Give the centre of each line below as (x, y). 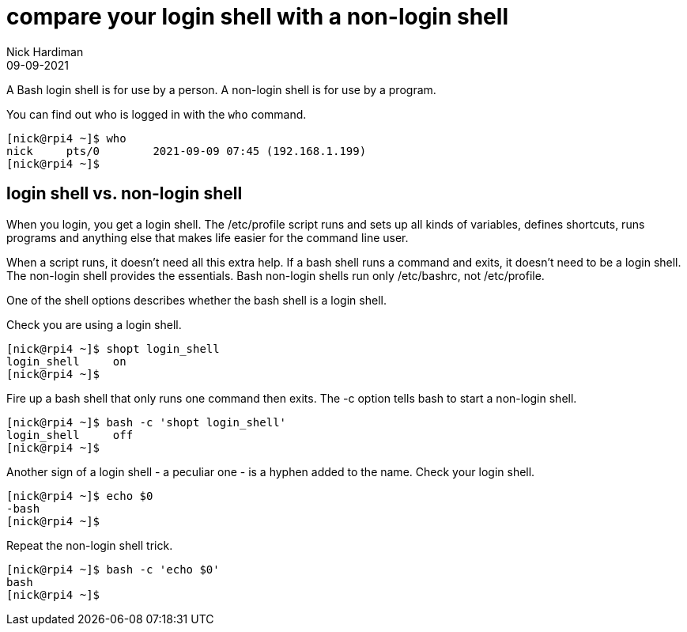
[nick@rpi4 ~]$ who (66, 138)
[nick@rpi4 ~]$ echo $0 (80, 496)
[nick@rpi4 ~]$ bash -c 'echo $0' (113, 569)
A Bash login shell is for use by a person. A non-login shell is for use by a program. (221, 89)
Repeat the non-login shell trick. (90, 545)
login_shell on (66, 361)
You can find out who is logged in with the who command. (157, 114)
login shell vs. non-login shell (125, 194)
